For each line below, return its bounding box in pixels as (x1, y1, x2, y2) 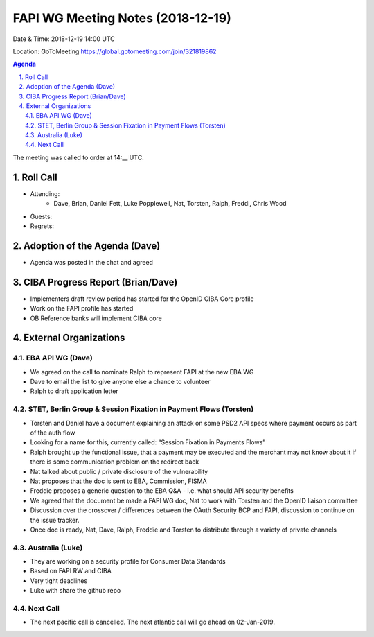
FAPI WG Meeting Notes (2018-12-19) (12, 10, 232, 26)
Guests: (30, 212, 53, 220)
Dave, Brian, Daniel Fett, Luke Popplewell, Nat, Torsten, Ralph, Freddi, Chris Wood (53, 200, 287, 208)
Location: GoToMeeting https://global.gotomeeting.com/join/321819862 (12, 47, 217, 55)
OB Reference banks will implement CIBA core (30, 314, 163, 322)
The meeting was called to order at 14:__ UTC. (12, 153, 145, 162)
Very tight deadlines (30, 576, 88, 585)
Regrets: (30, 222, 55, 230)
